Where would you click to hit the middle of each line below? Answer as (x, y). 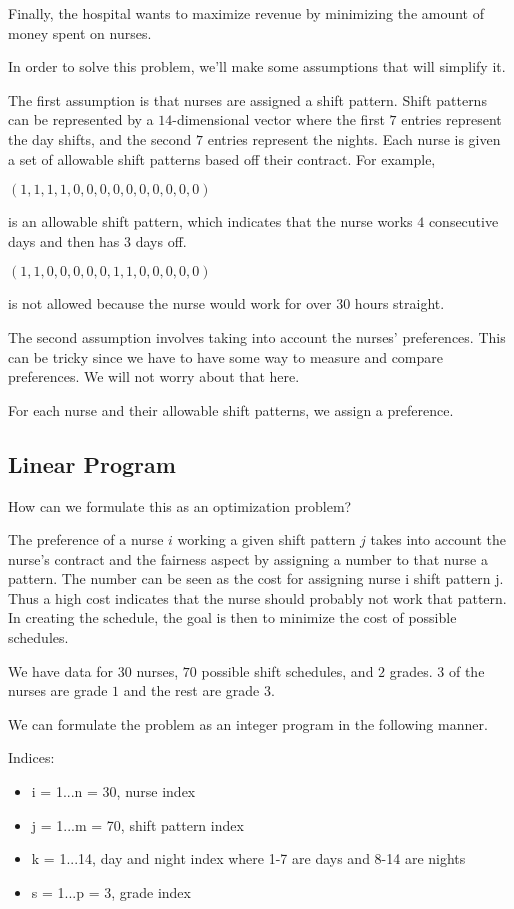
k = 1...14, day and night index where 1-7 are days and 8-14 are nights (248, 858)
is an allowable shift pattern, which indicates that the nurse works (210, 221)
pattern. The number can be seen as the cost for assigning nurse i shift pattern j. (256, 578)
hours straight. (399, 303)
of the (466, 670)
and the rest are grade (191, 690)
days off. (161, 240)
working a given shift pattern (266, 539)
